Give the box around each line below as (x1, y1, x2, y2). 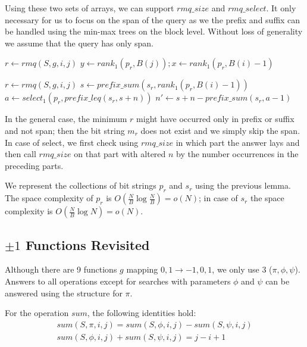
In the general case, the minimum (5, 112, 127, 125)
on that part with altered (74, 148, 166, 160)
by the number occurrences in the (176, 148, 299, 160)
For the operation (5, 307, 69, 319)
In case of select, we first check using (5, 136, 139, 148)
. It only (266, 2, 296, 14)
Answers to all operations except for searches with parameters (5, 274, 231, 287)
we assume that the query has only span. (5, 36, 153, 49)
